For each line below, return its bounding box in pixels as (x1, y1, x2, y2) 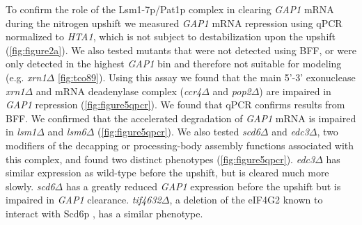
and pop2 (212, 83, 251, 98)
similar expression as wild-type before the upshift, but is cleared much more (6, 165, 329, 180)
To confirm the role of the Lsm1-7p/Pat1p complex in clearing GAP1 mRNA (6, 2, 334, 16)
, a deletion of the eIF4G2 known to (169, 192, 323, 207)
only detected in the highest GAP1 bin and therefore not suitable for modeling (6, 56, 342, 71)
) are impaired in (259, 83, 331, 98)
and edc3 (271, 124, 309, 139)
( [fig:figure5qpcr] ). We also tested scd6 (97, 124, 260, 139)
